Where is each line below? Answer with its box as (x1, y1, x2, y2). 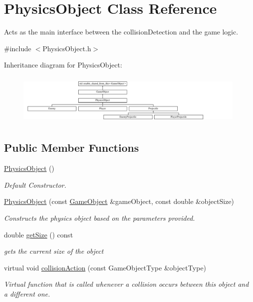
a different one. (4, 288, 50, 299)
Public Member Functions (4, 140, 139, 155)
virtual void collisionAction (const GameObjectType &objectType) (4, 262, 206, 272)
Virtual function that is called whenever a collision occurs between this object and (4, 279, 249, 289)
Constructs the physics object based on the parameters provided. (4, 212, 195, 223)
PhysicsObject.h (42, 43, 91, 53)
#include (4, 43, 32, 53)
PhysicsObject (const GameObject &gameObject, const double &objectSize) (4, 196, 234, 206)
